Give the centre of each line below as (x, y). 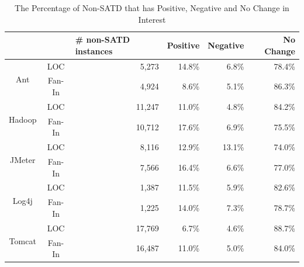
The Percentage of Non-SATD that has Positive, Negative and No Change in (152, 8)
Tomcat (23, 240)
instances (94, 51)
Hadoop (23, 119)
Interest (152, 19)
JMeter (23, 160)
